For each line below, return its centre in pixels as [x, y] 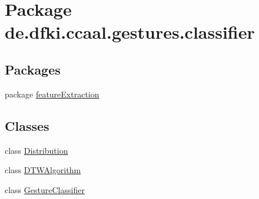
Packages [33, 69]
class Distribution [36, 150]
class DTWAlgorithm [43, 170]
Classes [27, 125]
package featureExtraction [52, 94]
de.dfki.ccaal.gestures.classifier [130, 32]
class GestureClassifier [45, 189]
